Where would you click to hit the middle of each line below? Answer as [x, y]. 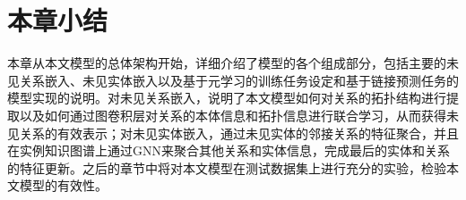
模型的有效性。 [63, 185]
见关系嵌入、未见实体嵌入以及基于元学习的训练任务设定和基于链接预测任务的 [233, 80]
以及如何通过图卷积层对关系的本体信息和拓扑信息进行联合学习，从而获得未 [239, 115]
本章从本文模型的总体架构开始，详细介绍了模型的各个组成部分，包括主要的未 [233, 63]
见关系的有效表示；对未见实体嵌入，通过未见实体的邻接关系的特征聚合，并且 [233, 133]
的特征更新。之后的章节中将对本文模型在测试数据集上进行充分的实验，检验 [227, 167]
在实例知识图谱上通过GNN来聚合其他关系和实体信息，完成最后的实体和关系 [229, 150]
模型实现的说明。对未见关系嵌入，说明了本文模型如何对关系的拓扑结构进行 [227, 98]
